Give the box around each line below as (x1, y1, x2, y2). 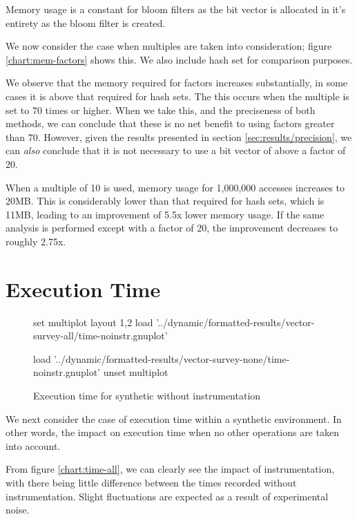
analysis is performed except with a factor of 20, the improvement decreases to (6, 220, 338, 235)
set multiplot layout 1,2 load (33, 314, 153, 329)
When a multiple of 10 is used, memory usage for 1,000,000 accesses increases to (6, 180, 345, 194)
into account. (6, 438, 61, 453)
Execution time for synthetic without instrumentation (33, 388, 261, 402)
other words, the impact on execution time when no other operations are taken (6, 425, 339, 440)
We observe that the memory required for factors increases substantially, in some (6, 75, 348, 90)
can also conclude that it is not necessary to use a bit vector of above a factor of (6, 143, 346, 158)
